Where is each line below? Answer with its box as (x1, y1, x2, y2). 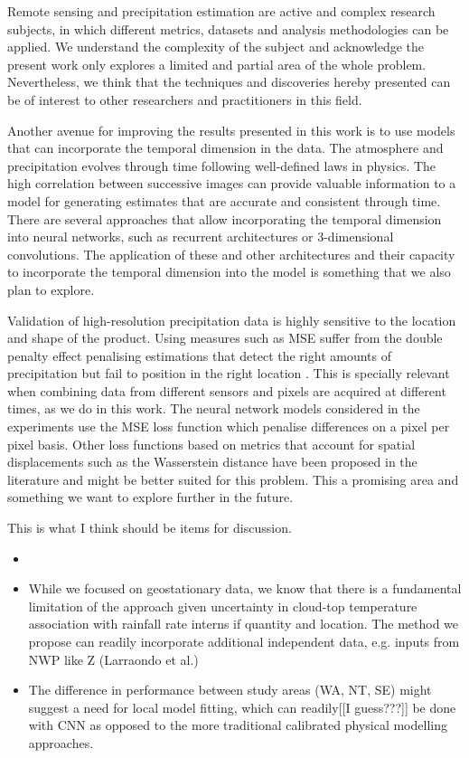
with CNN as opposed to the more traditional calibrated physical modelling (28, 715, 447, 734)
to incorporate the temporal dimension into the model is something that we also (7, 262, 451, 281)
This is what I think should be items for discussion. (7, 518, 292, 537)
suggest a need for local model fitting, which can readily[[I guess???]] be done (28, 697, 456, 716)
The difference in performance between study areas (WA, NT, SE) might (28, 680, 432, 699)
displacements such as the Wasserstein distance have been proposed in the (7, 452, 417, 471)
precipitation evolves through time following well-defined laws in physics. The (7, 156, 436, 175)
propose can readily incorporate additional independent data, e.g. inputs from (28, 632, 460, 650)
